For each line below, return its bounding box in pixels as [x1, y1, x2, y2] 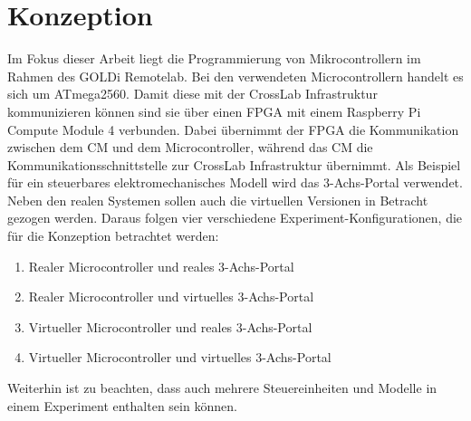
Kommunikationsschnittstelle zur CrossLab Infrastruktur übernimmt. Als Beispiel [7, 155, 461, 174]
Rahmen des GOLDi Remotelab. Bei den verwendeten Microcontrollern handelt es [7, 66, 464, 85]
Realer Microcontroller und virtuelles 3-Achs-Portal [28, 287, 314, 306]
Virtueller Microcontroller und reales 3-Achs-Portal [28, 317, 312, 336]
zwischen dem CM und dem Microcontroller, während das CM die [7, 138, 373, 157]
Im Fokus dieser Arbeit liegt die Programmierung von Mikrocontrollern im [7, 49, 421, 68]
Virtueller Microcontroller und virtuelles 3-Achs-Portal [28, 348, 332, 367]
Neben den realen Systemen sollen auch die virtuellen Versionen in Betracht [7, 190, 428, 209]
